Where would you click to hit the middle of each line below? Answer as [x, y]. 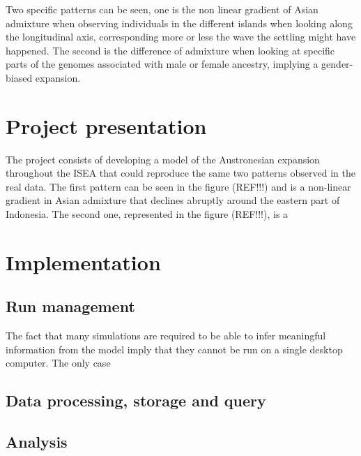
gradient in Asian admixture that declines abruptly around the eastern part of [173, 200]
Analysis [37, 442]
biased [19, 77]
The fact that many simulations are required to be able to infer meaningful [166, 336]
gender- [337, 64]
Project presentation [106, 125]
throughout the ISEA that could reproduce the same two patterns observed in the [180, 173]
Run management [70, 306]
